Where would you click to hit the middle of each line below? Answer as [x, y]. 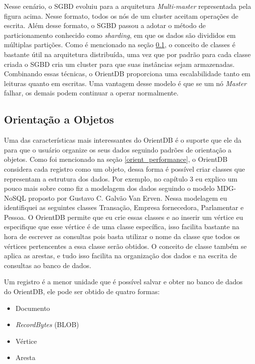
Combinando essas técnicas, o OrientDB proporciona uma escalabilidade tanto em [127, 74]
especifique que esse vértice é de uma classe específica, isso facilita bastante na [122, 227]
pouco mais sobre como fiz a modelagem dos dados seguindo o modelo [109, 188]
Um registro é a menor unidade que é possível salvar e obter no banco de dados [123, 282]
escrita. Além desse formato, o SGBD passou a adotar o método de [105, 25]
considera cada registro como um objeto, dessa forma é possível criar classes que [125, 168]
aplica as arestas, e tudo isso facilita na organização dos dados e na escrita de [120, 256]
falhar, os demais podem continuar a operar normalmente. [91, 93]
